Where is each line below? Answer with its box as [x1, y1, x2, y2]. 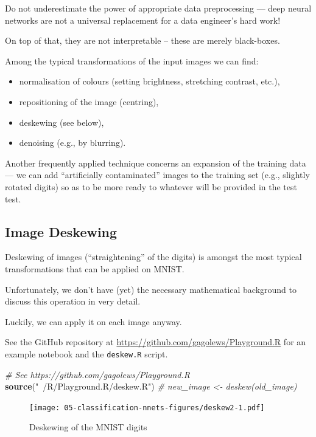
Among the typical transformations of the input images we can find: [5, 54, 259, 67]
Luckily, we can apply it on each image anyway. [5, 315, 182, 328]
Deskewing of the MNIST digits [29, 421, 147, 433]
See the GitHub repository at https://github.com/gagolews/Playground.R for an [5, 335, 306, 348]
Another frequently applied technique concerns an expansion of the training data [5, 156, 306, 169]
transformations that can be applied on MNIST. [5, 262, 184, 275]
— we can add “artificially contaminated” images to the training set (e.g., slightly [5, 168, 310, 181]
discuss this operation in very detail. [5, 295, 141, 308]
